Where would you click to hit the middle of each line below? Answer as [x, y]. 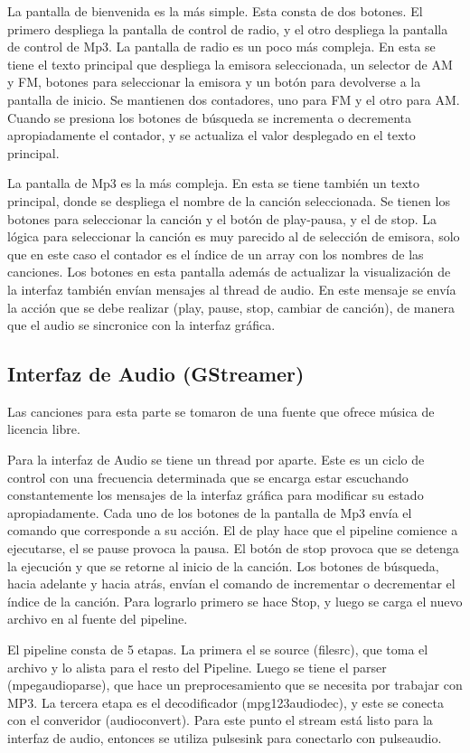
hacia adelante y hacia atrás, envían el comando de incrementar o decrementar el [231, 584]
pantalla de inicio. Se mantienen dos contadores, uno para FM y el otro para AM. [234, 99]
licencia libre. [44, 429]
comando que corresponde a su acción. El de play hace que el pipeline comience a [233, 530]
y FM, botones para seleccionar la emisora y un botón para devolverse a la [214, 82]
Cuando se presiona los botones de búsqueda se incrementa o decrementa [209, 117]
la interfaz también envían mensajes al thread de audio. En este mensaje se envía [232, 289]
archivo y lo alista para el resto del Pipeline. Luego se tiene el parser [197, 667]
